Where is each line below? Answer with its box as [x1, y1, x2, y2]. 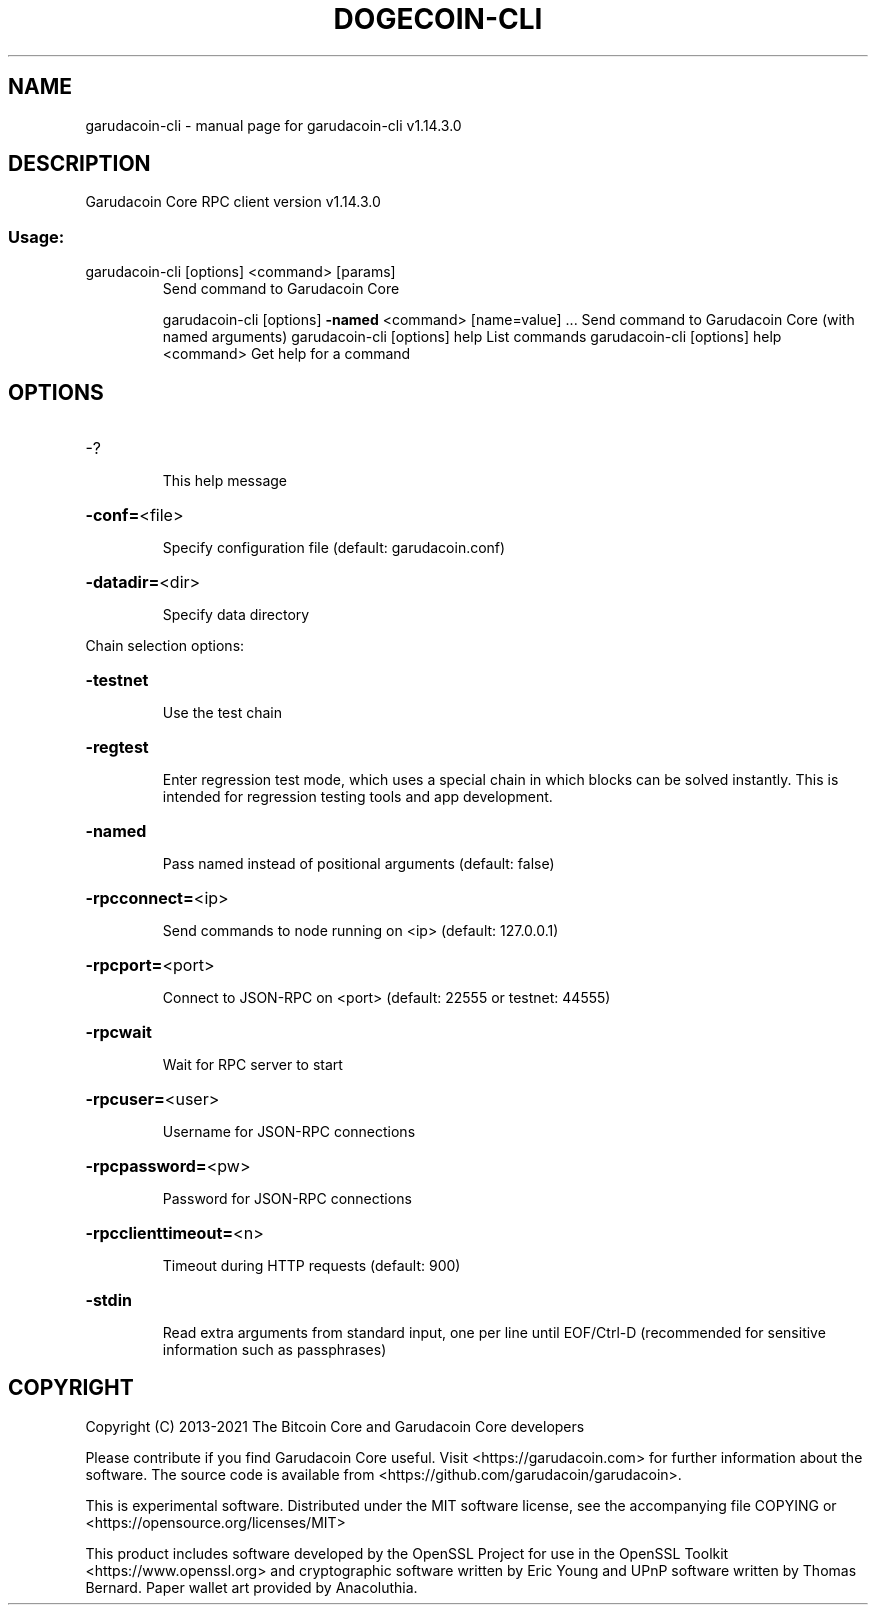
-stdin [85, 1290, 132, 1311]
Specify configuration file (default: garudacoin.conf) [162, 539, 506, 557]
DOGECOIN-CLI [333, 2, 543, 36]
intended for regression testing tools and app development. [162, 788, 553, 806]
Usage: [8, 226, 65, 247]
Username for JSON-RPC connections [162, 1123, 416, 1141]
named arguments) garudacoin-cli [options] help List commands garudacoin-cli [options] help [162, 328, 782, 346]
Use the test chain [162, 704, 282, 722]
